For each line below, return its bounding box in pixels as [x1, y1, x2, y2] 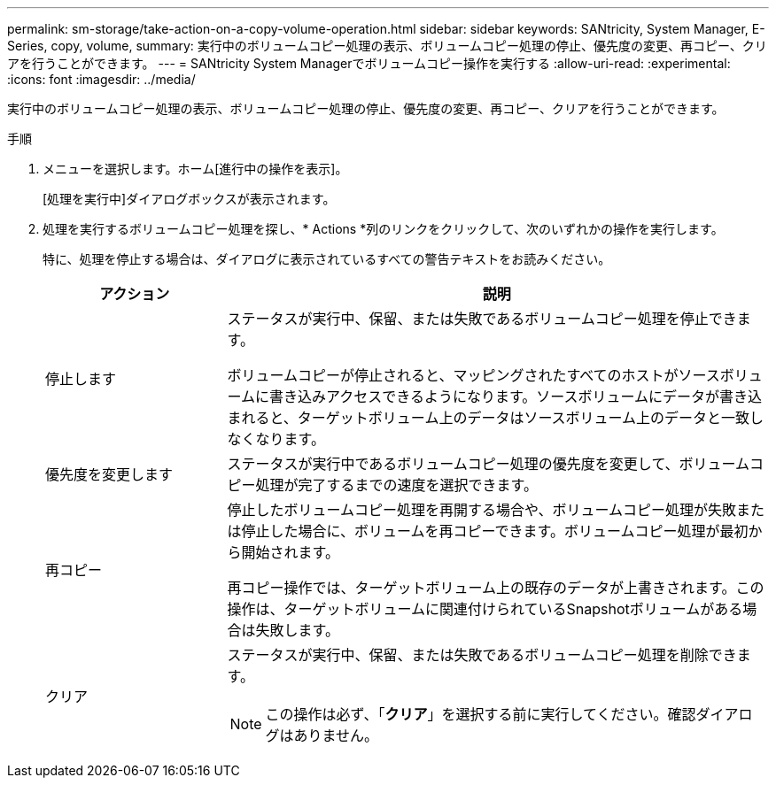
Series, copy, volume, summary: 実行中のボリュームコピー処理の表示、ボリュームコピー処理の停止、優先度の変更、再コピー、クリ [7, 38, 767, 53]
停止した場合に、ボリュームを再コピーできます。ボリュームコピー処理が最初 [241, 522, 749, 540]
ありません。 [293, 727, 379, 744]
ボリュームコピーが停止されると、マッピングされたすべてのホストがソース [227, 366, 720, 384]
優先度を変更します [45, 466, 174, 483]
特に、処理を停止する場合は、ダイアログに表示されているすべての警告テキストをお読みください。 [43, 251, 611, 266]
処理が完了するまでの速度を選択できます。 [255, 476, 538, 494]
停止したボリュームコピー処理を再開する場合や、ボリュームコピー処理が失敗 [227, 501, 737, 519]
